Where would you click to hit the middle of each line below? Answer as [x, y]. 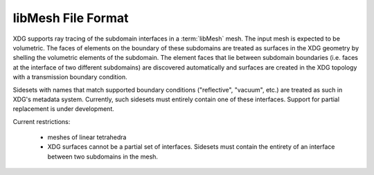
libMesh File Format [71, 18]
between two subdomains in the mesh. [103, 156]
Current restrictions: [42, 121]
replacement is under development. [63, 109]
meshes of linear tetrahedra [87, 137]
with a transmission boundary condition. [70, 77]
